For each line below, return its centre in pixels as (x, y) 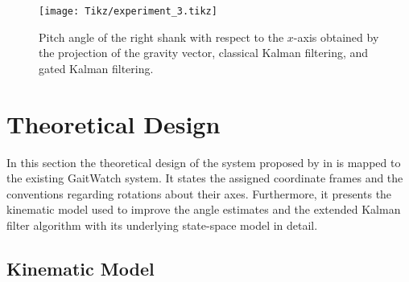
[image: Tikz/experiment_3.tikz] (128, 11)
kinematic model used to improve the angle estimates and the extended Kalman (204, 209)
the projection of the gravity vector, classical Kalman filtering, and (204, 53)
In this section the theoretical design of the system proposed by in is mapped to (204, 162)
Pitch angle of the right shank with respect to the (161, 37)
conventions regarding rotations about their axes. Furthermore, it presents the (199, 193)
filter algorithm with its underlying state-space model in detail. (162, 225)
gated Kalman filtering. (96, 68)
